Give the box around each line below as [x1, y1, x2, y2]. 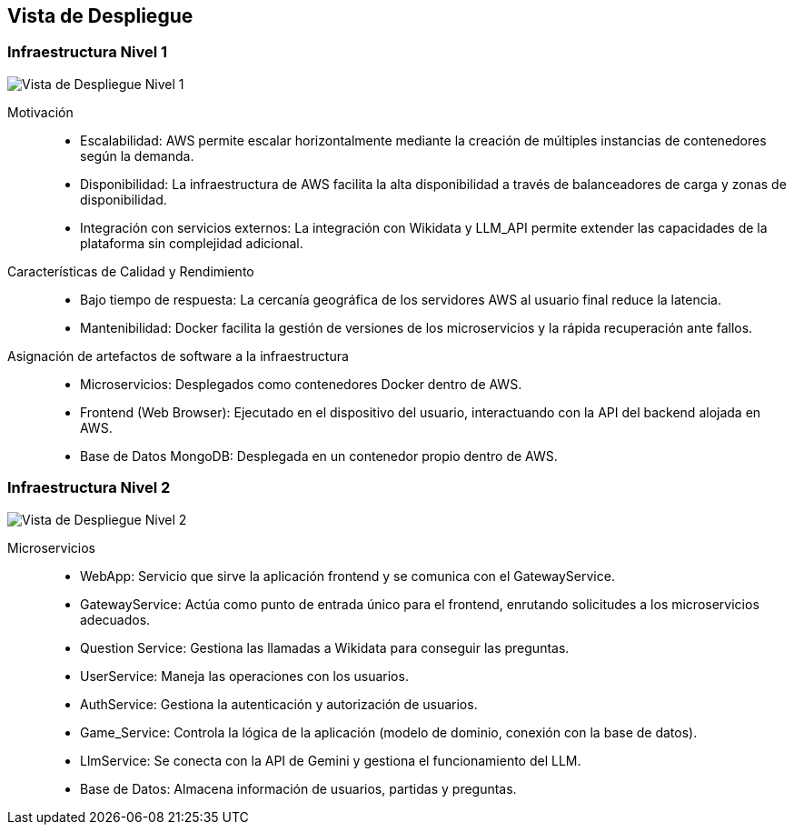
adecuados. [80, 611, 151, 627]
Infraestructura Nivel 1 [7, 43, 168, 62]
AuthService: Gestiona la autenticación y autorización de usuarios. [80, 696, 478, 712]
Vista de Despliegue [7, 5, 194, 27]
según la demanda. [80, 147, 194, 164]
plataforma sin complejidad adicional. [80, 235, 303, 251]
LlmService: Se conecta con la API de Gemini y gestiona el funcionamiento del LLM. [80, 752, 581, 768]
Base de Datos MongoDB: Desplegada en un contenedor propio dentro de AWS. [80, 447, 558, 464]
